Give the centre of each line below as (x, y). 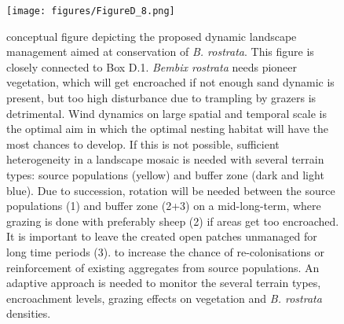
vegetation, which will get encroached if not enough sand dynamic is (170, 82)
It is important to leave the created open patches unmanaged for (162, 236)
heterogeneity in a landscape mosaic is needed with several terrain (165, 159)
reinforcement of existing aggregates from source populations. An (163, 267)
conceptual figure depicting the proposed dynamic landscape (152, 36)
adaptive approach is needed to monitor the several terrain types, (164, 283)
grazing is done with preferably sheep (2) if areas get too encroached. (173, 221)
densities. (29, 313)
